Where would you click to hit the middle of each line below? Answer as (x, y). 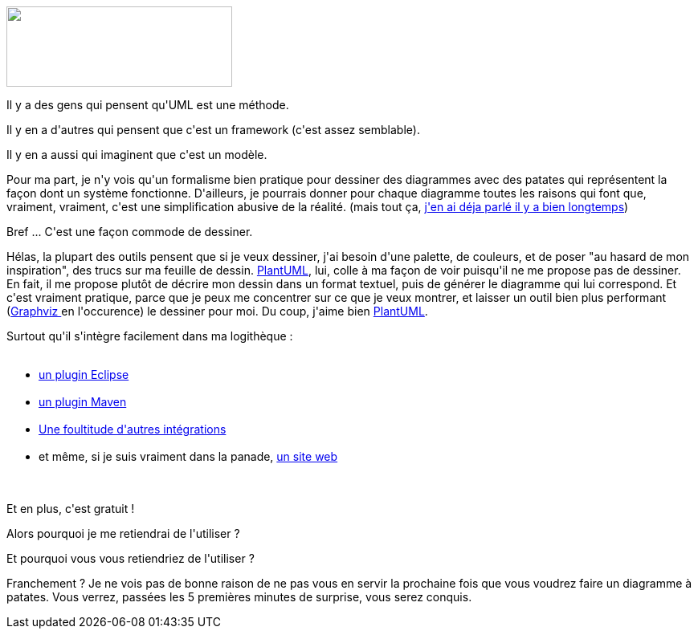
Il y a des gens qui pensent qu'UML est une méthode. (148, 105)
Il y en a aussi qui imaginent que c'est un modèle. (137, 155)
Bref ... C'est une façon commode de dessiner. (130, 232)
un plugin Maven (83, 402)
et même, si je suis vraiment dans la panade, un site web (188, 456)
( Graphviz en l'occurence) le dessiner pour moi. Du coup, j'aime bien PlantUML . (217, 311)
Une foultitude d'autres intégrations (133, 429)
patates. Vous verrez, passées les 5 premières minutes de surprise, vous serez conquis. (239, 597)
